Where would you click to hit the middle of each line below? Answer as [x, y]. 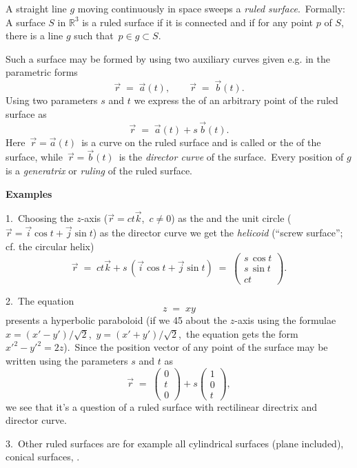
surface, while [34, 157]
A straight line [36, 8]
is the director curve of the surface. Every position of [231, 157]
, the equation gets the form [238, 333]
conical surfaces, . [43, 457]
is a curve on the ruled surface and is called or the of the [201, 142]
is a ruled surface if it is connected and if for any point [198, 22]
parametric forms [42, 72]
